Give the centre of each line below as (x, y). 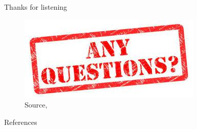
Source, (36, 105)
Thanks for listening (36, 7)
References (21, 122)
